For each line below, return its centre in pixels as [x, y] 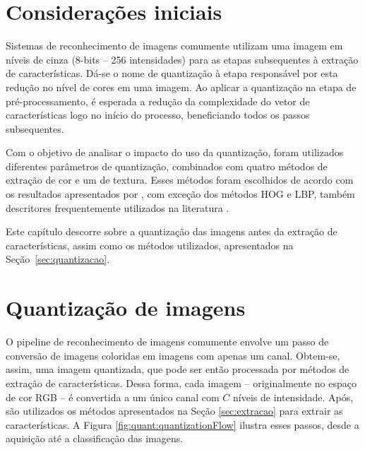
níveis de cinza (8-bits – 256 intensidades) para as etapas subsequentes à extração [182, 59]
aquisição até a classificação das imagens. [95, 438]
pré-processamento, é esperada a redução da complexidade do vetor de [158, 101]
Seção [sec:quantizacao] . [58, 259]
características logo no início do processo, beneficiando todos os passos [158, 115]
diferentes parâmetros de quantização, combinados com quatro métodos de [167, 166]
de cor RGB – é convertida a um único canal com [113, 397]
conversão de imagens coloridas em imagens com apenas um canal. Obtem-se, [173, 355]
